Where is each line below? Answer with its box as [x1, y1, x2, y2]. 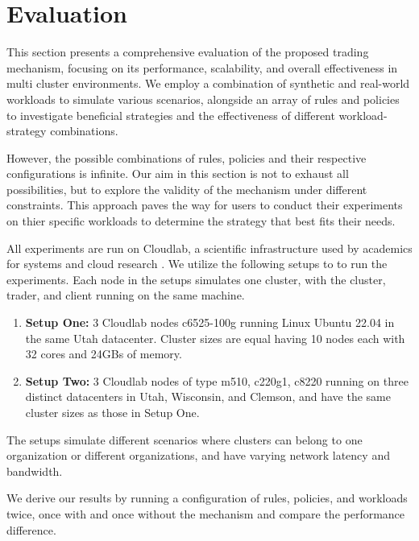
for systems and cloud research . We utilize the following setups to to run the [6, 255, 388, 272]
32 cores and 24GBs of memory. [25, 345, 182, 362]
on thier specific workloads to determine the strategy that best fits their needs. [6, 213, 396, 229]
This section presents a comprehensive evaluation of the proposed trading [6, 43, 369, 60]
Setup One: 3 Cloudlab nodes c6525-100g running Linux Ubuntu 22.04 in [25, 314, 395, 331]
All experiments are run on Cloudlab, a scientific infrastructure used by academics [6, 239, 413, 256]
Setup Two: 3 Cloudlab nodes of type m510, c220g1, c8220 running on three [25, 372, 409, 389]
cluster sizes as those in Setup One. [25, 404, 200, 420]
